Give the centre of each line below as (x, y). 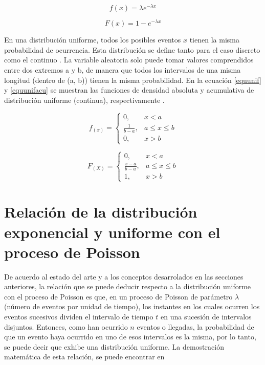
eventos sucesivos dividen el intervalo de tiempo (79, 317)
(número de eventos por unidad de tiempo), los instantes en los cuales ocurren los (132, 306)
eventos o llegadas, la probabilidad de (195, 326)
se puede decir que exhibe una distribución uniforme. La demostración (114, 346)
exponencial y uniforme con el (112, 232)
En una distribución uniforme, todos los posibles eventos (93, 40)
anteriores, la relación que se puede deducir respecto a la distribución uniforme (128, 286)
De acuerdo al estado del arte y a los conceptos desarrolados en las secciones (124, 276)
